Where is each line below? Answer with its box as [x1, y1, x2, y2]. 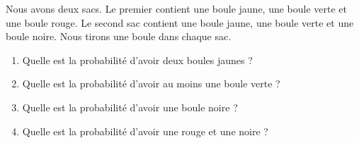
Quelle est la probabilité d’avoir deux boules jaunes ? [22, 52, 253, 67]
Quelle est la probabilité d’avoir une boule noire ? [22, 99, 238, 114]
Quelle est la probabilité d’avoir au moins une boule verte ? [22, 76, 280, 91]
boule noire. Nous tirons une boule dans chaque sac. [6, 29, 232, 44]
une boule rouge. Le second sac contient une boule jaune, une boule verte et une [6, 15, 354, 30]
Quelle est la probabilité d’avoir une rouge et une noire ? [22, 123, 268, 138]
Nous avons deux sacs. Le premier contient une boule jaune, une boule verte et [6, 1, 348, 15]
